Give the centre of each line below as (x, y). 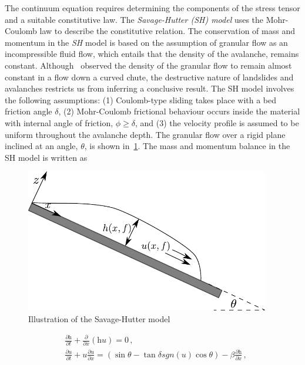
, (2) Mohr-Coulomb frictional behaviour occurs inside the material (179, 111)
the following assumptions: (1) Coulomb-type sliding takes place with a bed (140, 99)
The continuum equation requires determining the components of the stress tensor (152, 8)
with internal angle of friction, (59, 122)
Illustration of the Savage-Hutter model (99, 318)
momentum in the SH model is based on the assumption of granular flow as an (146, 42)
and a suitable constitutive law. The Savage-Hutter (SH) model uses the (134, 19)
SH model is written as (46, 157)
